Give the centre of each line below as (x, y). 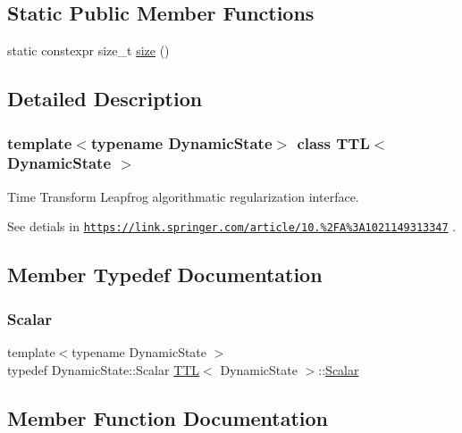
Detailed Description (105, 99)
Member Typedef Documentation (165, 275)
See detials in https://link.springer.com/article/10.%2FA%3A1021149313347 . (232, 226)
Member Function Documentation (168, 417)
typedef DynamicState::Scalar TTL (104, 369)
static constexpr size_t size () (88, 50)
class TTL (333, 142)
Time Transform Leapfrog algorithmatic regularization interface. (183, 196)
